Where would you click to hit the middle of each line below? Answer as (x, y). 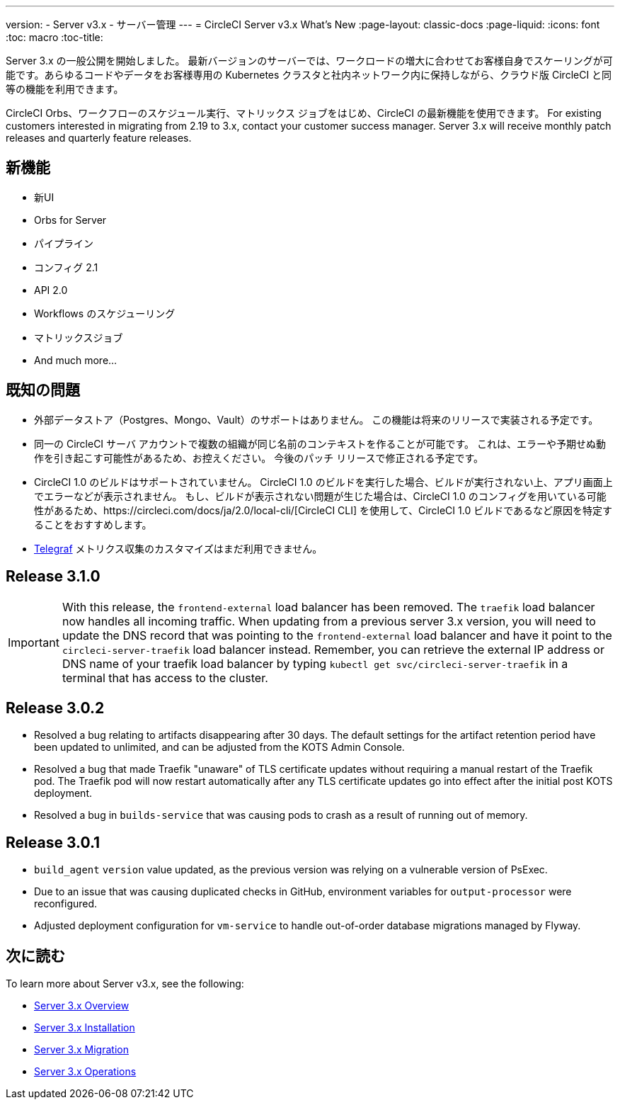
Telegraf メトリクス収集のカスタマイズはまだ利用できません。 (178, 548)
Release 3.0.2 (55, 708)
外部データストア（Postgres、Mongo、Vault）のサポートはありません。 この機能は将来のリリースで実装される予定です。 (316, 419)
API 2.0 (51, 290)
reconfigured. (66, 904)
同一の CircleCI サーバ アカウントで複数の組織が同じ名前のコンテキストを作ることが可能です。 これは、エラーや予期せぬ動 (320, 443)
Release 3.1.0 (53, 577)
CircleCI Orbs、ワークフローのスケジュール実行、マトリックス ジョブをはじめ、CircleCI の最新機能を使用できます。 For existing (304, 113)
